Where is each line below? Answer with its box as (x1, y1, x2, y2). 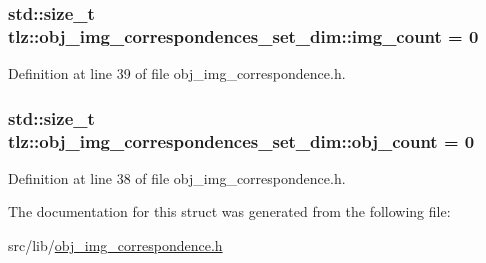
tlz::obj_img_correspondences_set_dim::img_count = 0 (8, 23, 479, 48)
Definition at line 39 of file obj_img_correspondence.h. (8, 63, 346, 84)
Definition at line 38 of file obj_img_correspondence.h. (8, 167, 346, 188)
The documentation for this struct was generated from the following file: (8, 201, 451, 222)
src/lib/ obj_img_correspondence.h (8, 235, 223, 256)
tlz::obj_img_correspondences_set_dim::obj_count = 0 (8, 128, 475, 153)
